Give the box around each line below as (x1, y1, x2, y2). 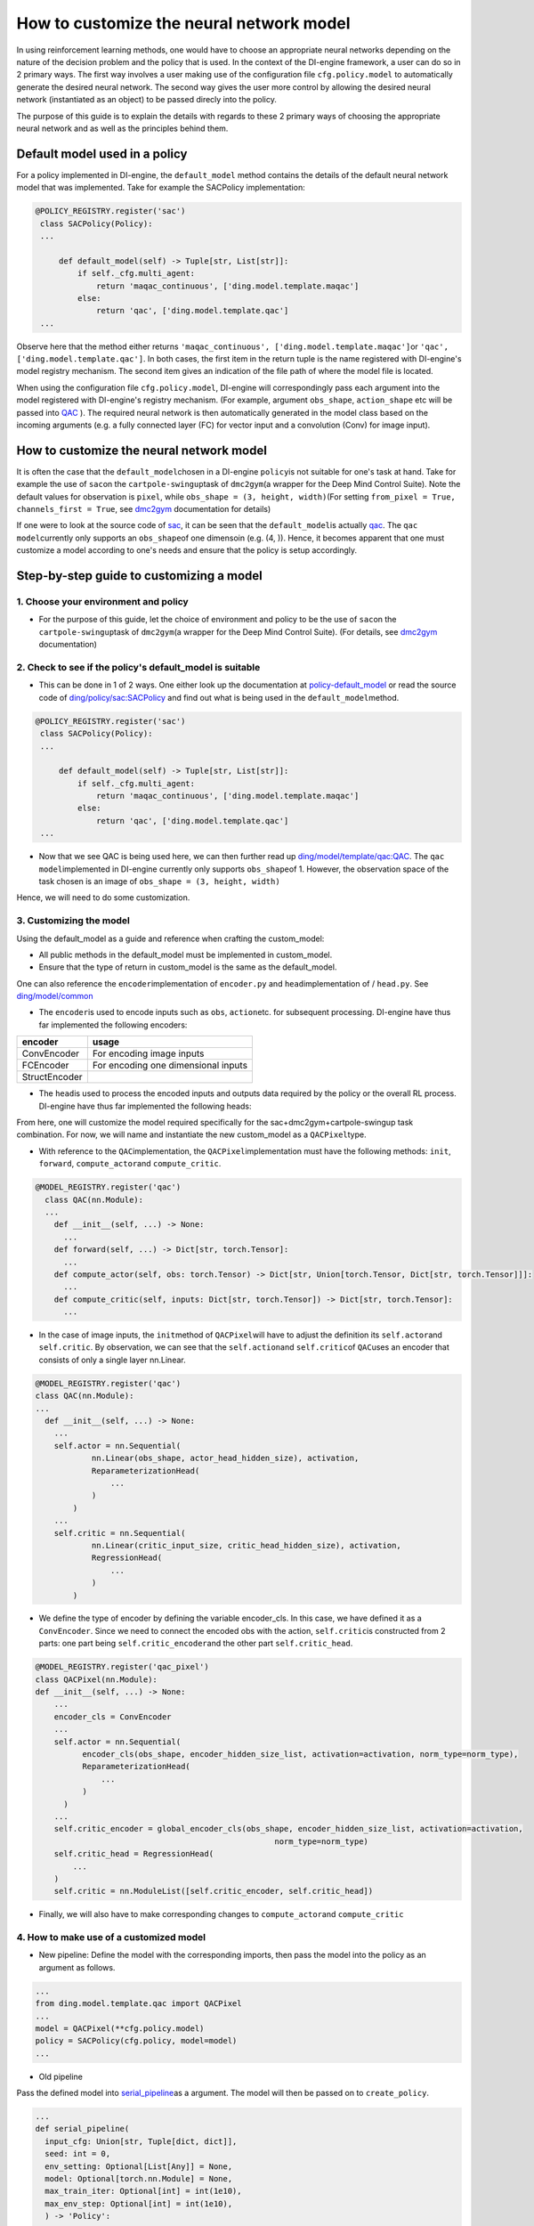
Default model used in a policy (16, 146, 188, 161)
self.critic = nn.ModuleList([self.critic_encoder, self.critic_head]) (53, 1886, 374, 1897)
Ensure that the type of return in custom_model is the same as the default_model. (38, 962, 337, 972)
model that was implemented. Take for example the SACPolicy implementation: (16, 183, 306, 193)
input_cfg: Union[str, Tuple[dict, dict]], (44, 2136, 238, 2146)
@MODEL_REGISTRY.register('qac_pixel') (35, 1661, 209, 1672)
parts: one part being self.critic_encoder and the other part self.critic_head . (38, 1638, 353, 1649)
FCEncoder (21, 1060, 69, 1072)
